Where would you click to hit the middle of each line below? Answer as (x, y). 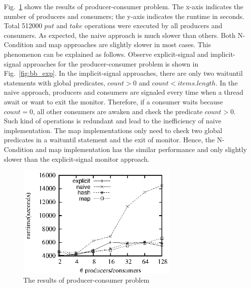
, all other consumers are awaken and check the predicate (118, 111)
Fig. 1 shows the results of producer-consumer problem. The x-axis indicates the (124, 6)
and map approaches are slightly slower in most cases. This (123, 44)
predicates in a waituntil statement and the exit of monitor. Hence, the (109, 140)
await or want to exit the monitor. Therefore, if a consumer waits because (113, 101)
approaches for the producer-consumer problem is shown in (111, 63)
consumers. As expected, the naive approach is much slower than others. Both (120, 35)
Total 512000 (23, 25)
